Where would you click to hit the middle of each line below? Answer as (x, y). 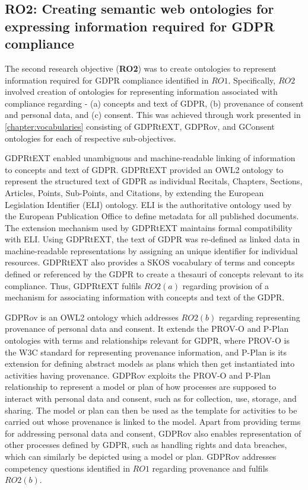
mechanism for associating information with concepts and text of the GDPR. (145, 297)
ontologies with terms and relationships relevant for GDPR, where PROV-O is (147, 340)
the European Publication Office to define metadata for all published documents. (152, 216)
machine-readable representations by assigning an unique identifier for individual (151, 250)
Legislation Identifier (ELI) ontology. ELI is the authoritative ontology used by (148, 204)
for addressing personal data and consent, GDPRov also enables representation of (153, 433)
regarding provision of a (226, 285)
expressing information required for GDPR (140, 26)
